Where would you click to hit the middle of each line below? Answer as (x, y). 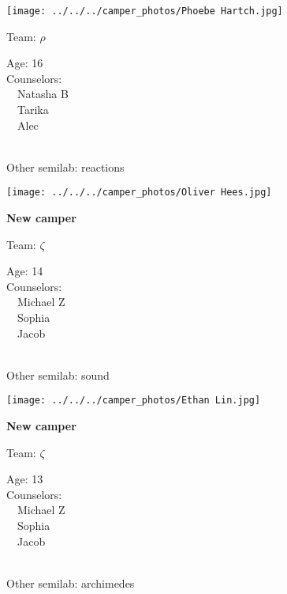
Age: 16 (25, 63)
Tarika (33, 110)
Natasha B (43, 94)
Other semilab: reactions (65, 166)
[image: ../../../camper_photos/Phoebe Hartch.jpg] (145, 11)
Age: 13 (25, 479)
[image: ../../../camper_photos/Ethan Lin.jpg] (134, 401)
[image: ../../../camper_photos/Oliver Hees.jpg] (139, 193)
